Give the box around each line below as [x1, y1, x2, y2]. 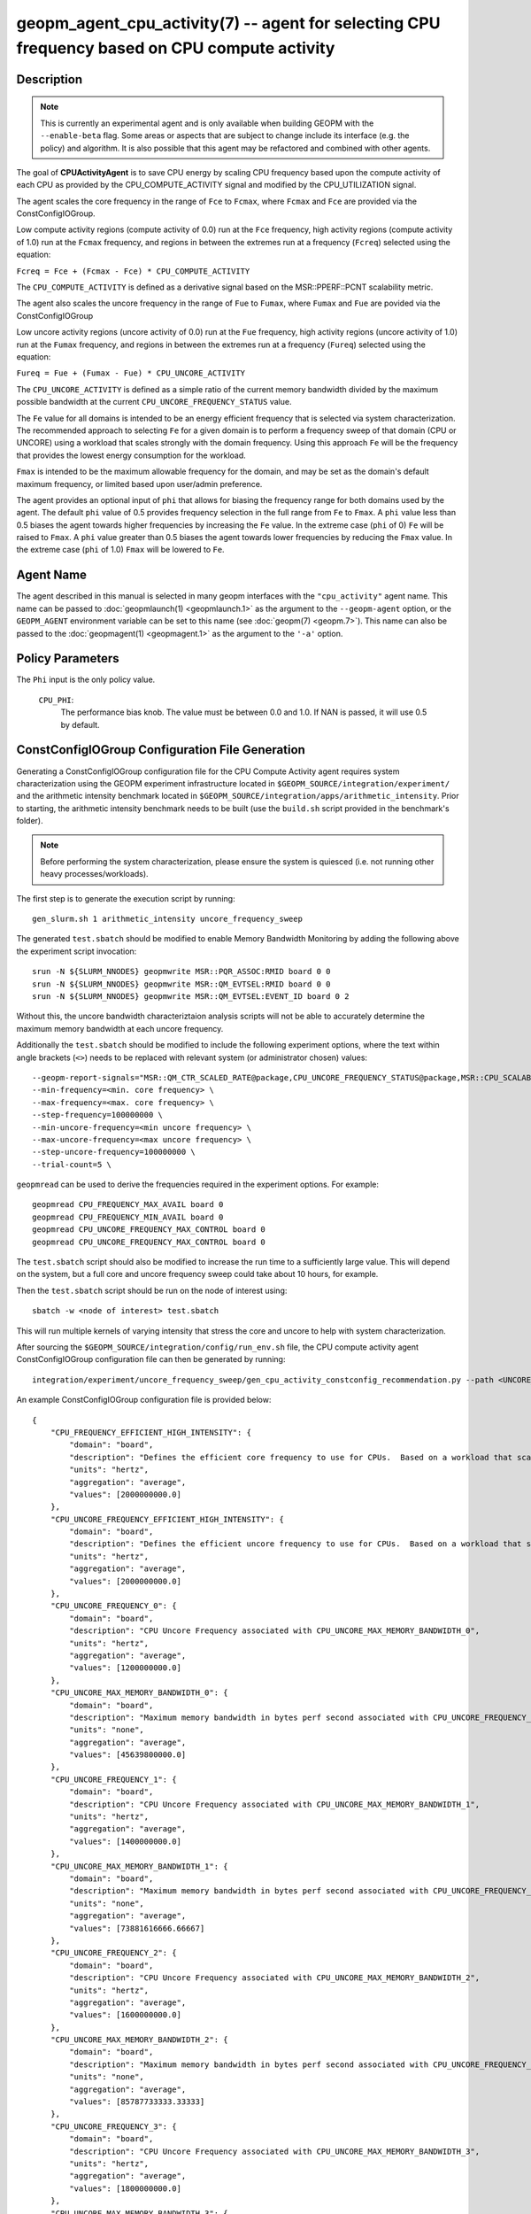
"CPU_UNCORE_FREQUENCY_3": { [50, 2121, 177, 2132]
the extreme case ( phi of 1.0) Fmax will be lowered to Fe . [16, 545, 225, 555]
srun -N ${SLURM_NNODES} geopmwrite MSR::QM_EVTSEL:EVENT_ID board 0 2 [32, 992, 350, 1001]
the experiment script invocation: [16, 946, 137, 956]
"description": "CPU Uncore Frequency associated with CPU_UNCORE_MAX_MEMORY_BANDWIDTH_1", [69, 1799, 481, 1809]
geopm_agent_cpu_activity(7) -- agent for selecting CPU [16, 13, 441, 33]
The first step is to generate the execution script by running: [16, 893, 235, 903]
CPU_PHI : [38, 694, 74, 705]
